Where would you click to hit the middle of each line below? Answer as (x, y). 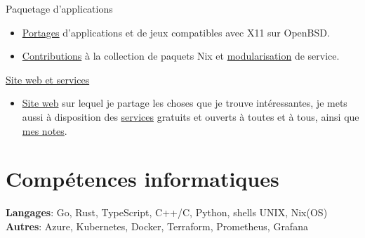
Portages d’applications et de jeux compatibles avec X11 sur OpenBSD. (176, 32)
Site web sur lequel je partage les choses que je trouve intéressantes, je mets (185, 103)
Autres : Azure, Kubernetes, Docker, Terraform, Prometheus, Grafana (157, 226)
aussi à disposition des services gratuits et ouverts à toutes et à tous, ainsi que (191, 116)
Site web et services (48, 79)
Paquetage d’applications (59, 8)
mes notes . (45, 130)
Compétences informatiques (142, 179)
